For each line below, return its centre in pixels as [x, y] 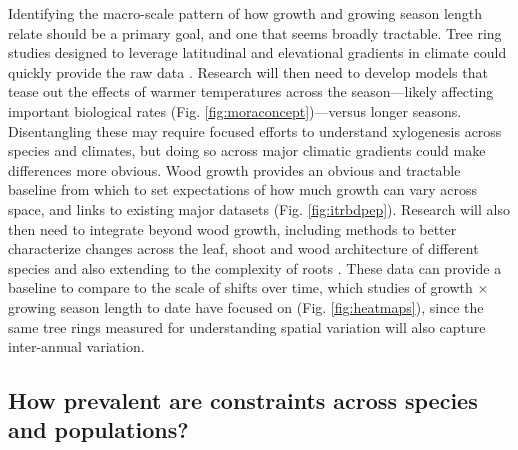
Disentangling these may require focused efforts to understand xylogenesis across [255, 130]
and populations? [98, 429]
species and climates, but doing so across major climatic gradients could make [247, 150]
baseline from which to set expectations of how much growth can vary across [243, 189]
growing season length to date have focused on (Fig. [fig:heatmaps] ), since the [246, 306]
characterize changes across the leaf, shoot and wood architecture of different [243, 248]
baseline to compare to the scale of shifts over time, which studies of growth [240, 287]
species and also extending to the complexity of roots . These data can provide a [255, 267]
